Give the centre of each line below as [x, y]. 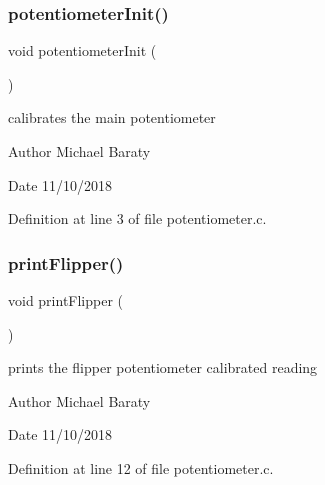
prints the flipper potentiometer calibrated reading [163, 367]
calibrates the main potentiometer [112, 117]
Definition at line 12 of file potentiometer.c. [141, 467]
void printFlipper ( [66, 300]
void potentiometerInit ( [82, 50]
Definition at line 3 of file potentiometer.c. [137, 218]
